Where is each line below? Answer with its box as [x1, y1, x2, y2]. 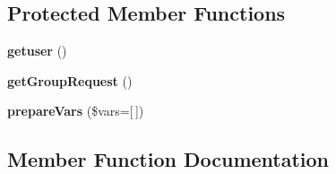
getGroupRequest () [7, 71, 133, 90]
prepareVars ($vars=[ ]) [7, 101, 144, 120]
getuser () [7, 41, 67, 60]
